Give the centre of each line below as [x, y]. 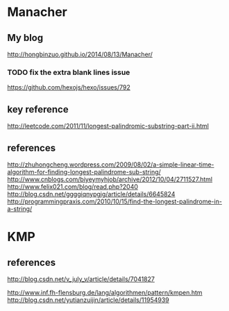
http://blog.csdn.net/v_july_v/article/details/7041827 [81, 279]
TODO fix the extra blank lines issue [69, 72]
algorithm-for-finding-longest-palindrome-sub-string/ [84, 171]
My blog [25, 38]
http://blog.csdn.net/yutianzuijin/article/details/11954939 [88, 300]
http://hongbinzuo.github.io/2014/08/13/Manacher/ [80, 54]
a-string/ [20, 208]
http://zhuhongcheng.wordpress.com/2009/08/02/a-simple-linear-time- [111, 165]
